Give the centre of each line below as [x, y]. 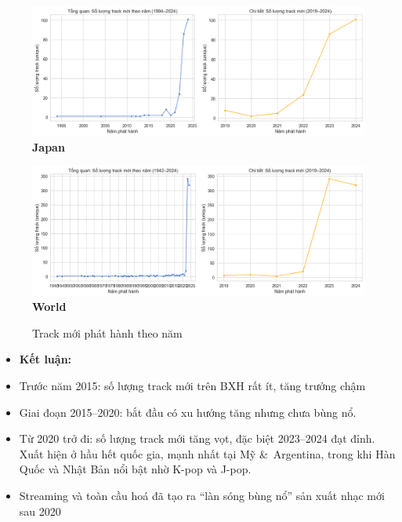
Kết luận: [45, 359]
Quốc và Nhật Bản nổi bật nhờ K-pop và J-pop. [135, 469]
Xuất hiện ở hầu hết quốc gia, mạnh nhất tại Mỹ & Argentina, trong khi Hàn [207, 453]
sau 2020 [40, 511]
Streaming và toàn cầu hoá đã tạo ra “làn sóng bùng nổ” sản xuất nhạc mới [202, 495]
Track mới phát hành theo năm [107, 332]
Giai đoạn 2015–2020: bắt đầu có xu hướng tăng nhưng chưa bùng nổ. [188, 412]
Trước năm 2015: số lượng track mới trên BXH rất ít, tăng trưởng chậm [192, 385]
